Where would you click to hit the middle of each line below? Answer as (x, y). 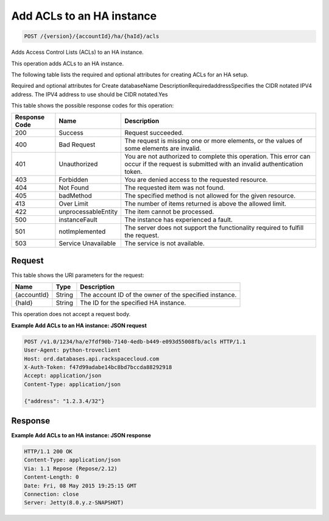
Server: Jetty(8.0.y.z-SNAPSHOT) (74, 503)
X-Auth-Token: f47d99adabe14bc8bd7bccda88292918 (98, 367)
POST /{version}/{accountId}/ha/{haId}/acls (92, 36)
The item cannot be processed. (169, 212)
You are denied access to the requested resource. (196, 180)
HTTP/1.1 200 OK (48, 451)
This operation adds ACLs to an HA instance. (68, 63)
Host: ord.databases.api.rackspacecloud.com (92, 359)
